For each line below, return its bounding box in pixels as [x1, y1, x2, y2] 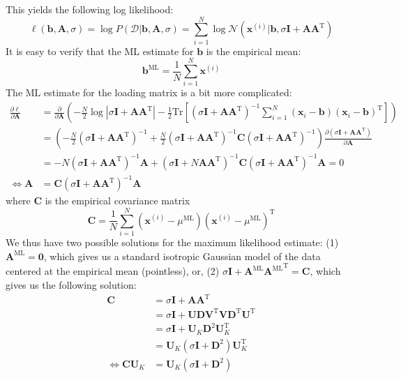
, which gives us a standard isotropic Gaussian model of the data [43, 248, 321, 263]
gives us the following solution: [6, 277, 137, 292]
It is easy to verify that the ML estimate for [6, 43, 194, 58]
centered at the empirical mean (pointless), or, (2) [6, 264, 220, 278]
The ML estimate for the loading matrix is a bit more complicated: [6, 85, 292, 100]
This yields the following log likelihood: [6, 2, 174, 16]
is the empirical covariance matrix [45, 193, 190, 208]
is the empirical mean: [206, 43, 301, 58]
